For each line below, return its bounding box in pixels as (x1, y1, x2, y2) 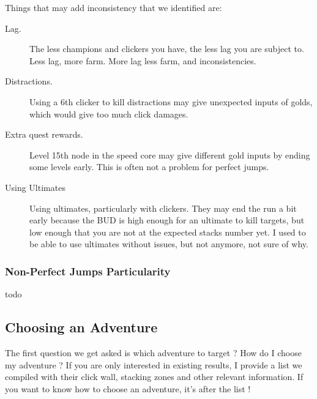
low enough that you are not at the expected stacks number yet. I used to (29, 225, 306, 238)
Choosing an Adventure (5, 318, 158, 337)
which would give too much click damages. (29, 107, 188, 120)
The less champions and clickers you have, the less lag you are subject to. (29, 42, 304, 55)
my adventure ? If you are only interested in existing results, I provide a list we (5, 358, 302, 371)
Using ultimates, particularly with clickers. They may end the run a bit (29, 201, 297, 214)
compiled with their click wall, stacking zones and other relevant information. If (5, 370, 304, 383)
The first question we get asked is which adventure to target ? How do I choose (5, 346, 302, 359)
